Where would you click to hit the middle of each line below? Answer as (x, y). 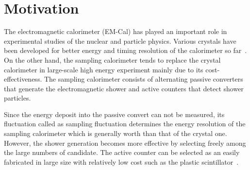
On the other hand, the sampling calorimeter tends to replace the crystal (112, 59)
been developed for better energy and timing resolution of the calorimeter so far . (125, 50)
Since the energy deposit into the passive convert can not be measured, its (114, 114)
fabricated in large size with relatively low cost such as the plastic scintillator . (121, 161)
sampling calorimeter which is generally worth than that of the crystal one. (116, 133)
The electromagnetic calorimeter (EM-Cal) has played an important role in (116, 31)
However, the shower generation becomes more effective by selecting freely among (125, 143)
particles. (17, 98)
